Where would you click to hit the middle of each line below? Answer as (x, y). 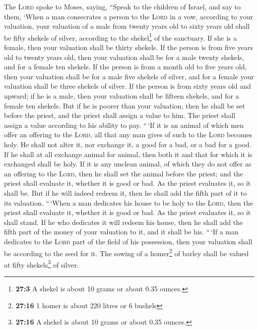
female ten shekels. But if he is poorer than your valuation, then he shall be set (125, 105)
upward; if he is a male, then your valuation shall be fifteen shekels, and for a (122, 96)
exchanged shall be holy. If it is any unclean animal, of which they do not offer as (128, 164)
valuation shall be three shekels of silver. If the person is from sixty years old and (128, 86)
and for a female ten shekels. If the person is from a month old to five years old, (126, 67)
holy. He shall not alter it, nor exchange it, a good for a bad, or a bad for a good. (128, 144)
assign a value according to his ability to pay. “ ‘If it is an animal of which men (124, 125)
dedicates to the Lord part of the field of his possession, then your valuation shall (128, 241)
